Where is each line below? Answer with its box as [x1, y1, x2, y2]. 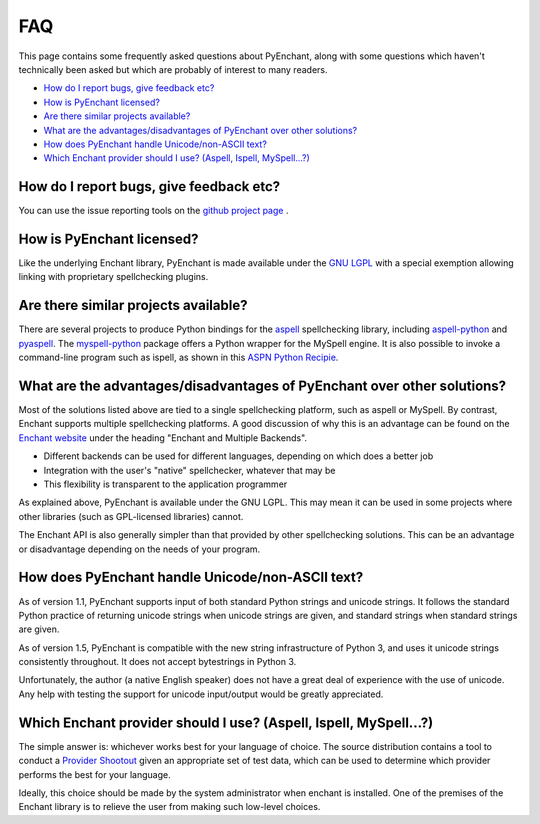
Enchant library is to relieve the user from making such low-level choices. [18, 801, 321, 813]
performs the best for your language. [18, 768, 171, 780]
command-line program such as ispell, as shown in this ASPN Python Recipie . [18, 351, 339, 364]
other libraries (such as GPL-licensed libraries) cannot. [18, 510, 244, 522]
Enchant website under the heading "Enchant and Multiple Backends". [18, 431, 308, 444]
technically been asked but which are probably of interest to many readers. [18, 63, 328, 75]
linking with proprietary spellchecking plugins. [18, 271, 209, 283]
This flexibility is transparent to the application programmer [43, 478, 288, 490]
